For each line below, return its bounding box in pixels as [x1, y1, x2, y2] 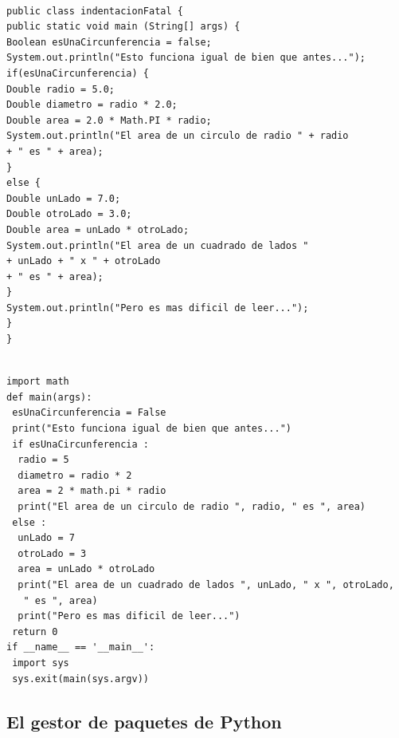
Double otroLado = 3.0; [6, 208, 132, 220]
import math [6, 376, 69, 388]
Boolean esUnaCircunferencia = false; [6, 36, 212, 48]
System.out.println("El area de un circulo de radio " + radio [6, 130, 349, 142]
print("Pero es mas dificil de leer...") [18, 610, 241, 622]
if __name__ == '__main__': [6, 641, 155, 653]
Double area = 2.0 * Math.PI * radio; [6, 114, 212, 126]
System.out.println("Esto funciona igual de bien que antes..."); [6, 52, 366, 64]
